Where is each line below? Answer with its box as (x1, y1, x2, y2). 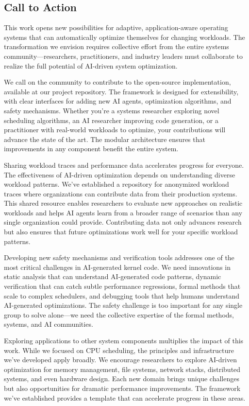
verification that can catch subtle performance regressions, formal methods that (4, 281, 241, 291)
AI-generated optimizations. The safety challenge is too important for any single (4, 300, 243, 310)
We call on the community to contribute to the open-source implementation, (4, 77, 231, 87)
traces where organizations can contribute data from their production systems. (4, 188, 237, 198)
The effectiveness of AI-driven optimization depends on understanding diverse (4, 169, 235, 179)
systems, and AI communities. (4, 319, 93, 329)
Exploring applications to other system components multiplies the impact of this (4, 335, 244, 346)
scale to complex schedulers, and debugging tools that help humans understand (4, 290, 240, 300)
